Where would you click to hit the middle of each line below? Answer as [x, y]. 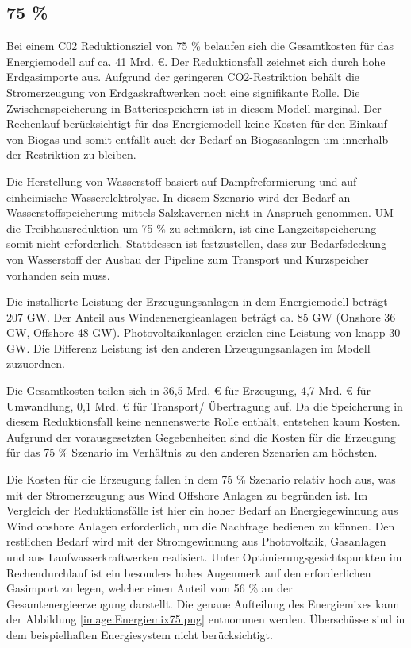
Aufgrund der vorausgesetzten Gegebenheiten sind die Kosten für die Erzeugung [201, 436]
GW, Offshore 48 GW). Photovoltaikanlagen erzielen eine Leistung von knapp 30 [204, 332]
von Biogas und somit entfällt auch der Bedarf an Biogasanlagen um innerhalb [198, 139]
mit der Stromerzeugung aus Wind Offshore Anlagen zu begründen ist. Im [187, 494]
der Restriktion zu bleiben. [71, 154]
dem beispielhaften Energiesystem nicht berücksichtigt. [140, 634]
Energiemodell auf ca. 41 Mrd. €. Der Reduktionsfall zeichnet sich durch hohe [196, 61]
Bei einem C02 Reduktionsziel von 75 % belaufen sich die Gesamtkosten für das [200, 46]
